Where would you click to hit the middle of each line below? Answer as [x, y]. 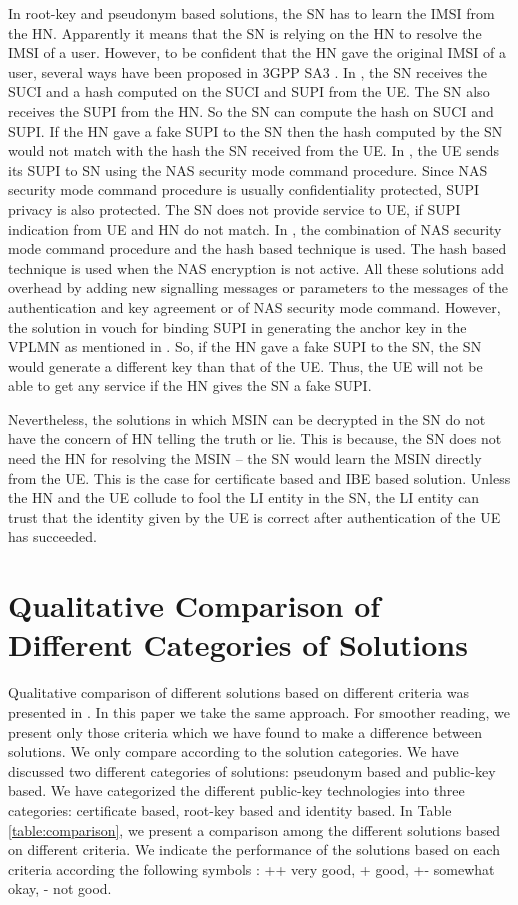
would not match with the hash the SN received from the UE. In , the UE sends [254, 150]
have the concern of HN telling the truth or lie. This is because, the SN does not [255, 438]
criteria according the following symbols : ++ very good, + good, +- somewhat [251, 868]
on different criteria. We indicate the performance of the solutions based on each [254, 849]
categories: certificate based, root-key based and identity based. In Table [230, 809]
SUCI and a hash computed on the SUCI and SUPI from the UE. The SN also [249, 91]
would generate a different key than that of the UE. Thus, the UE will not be [245, 365]
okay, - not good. [60, 888]
